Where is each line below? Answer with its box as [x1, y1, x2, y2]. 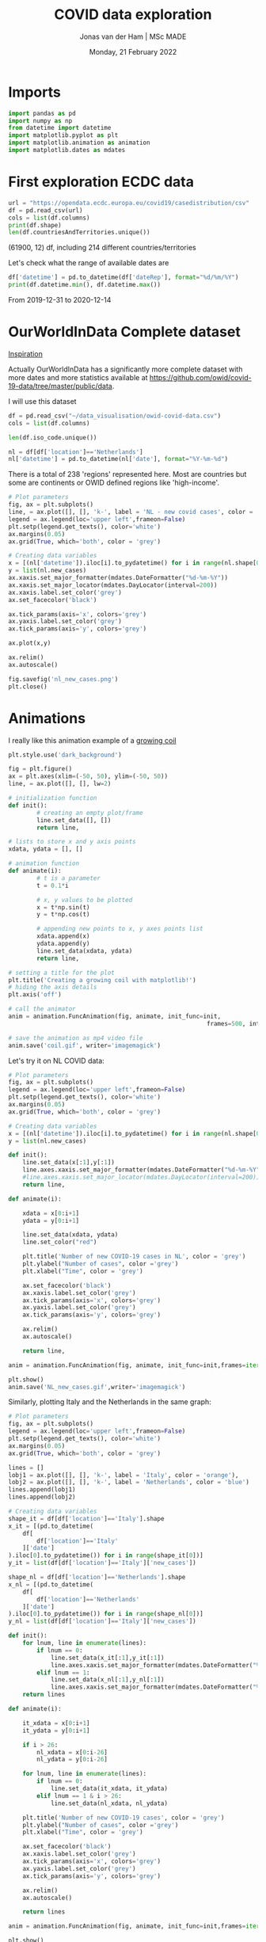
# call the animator [8, 1005, 77, 1013]
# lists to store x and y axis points [8, 838, 136, 846]
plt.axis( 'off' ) [8, 991, 62, 999]
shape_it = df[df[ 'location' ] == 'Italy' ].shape [8, 1514, 165, 1522]
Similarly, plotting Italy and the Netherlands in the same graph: [8, 1397, 211, 1407]
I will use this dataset [8, 396, 77, 406]
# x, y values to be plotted [36, 896, 133, 904]
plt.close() [8, 683, 47, 691]
